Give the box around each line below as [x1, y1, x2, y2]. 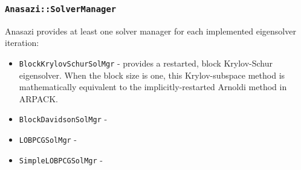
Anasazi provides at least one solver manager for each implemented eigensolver [5, 24, 296, 37]
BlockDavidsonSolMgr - [19, 113, 108, 125]
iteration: [5, 36, 39, 49]
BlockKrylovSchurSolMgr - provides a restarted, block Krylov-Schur [19, 56, 273, 69]
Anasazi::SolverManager [5, 4, 117, 14]
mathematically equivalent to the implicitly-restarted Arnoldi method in [19, 80, 287, 93]
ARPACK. [19, 92, 58, 105]
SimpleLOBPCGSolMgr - [19, 153, 103, 166]
